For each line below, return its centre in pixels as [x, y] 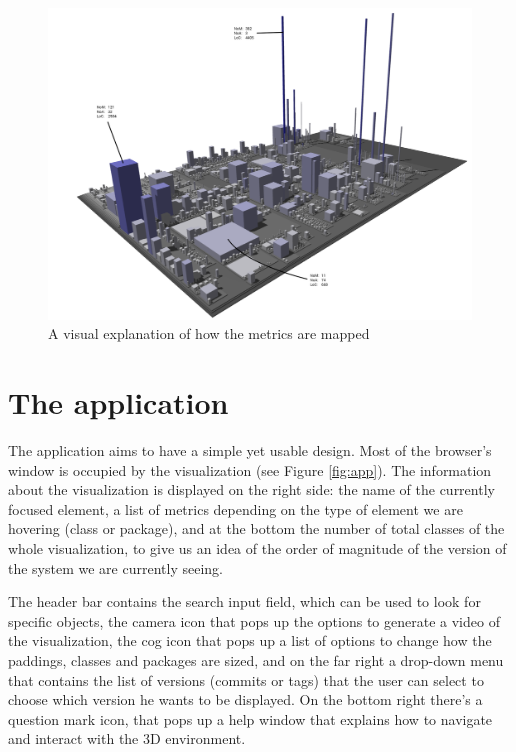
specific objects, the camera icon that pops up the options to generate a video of [254, 620]
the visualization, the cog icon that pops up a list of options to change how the [250, 640]
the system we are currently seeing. [115, 567]
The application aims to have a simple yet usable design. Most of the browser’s [250, 450]
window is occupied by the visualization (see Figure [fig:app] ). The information [250, 469]
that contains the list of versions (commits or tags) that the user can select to [246, 679]
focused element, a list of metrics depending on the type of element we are [235, 508]
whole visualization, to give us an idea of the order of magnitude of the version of [257, 548]
